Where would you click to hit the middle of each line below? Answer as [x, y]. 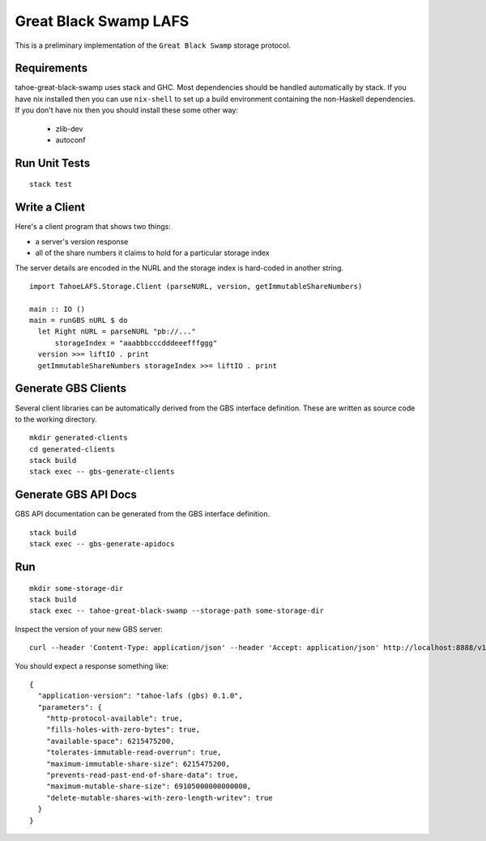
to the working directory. [56, 419]
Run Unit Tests [53, 163]
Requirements [51, 68]
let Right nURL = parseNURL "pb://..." [117, 331]
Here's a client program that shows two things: [93, 227]
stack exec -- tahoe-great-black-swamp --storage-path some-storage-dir [177, 611]
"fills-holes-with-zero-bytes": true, [123, 730]
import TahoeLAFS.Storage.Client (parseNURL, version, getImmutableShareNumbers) [196, 286]
